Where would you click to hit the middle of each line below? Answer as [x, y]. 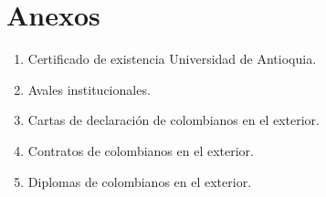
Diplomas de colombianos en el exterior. [140, 181]
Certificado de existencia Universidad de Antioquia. [172, 59]
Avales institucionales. [89, 89]
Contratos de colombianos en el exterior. [141, 150]
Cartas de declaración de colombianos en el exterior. [174, 120]
